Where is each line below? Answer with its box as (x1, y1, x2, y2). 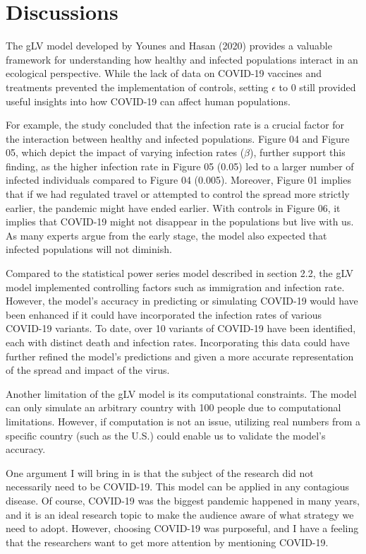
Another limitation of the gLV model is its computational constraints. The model (6, 386, 357, 401)
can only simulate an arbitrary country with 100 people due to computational (6, 400, 341, 415)
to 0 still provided (279, 79, 356, 94)
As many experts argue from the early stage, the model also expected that (6, 228, 327, 242)
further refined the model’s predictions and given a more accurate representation (6, 348, 354, 363)
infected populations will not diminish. (6, 242, 172, 257)
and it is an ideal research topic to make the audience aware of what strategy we (6, 507, 354, 521)
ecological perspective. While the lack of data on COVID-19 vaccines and (6, 66, 322, 81)
